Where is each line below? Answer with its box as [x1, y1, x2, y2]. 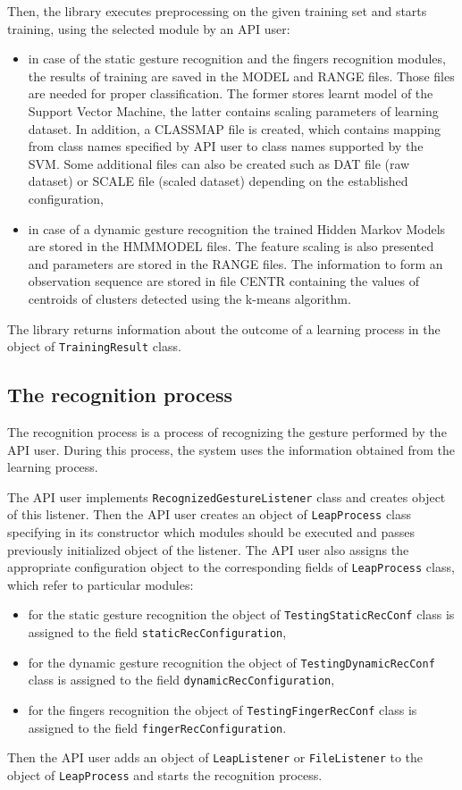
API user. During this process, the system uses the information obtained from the [7, 440, 455, 458]
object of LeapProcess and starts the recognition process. [7, 766, 323, 785]
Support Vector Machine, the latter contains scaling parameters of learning [28, 101, 439, 120]
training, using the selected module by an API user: [7, 19, 290, 38]
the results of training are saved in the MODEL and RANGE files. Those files [28, 66, 455, 85]
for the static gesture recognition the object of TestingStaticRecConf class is [28, 605, 455, 624]
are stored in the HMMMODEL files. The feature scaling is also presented [28, 237, 434, 256]
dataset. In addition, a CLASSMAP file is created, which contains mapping [28, 119, 441, 138]
